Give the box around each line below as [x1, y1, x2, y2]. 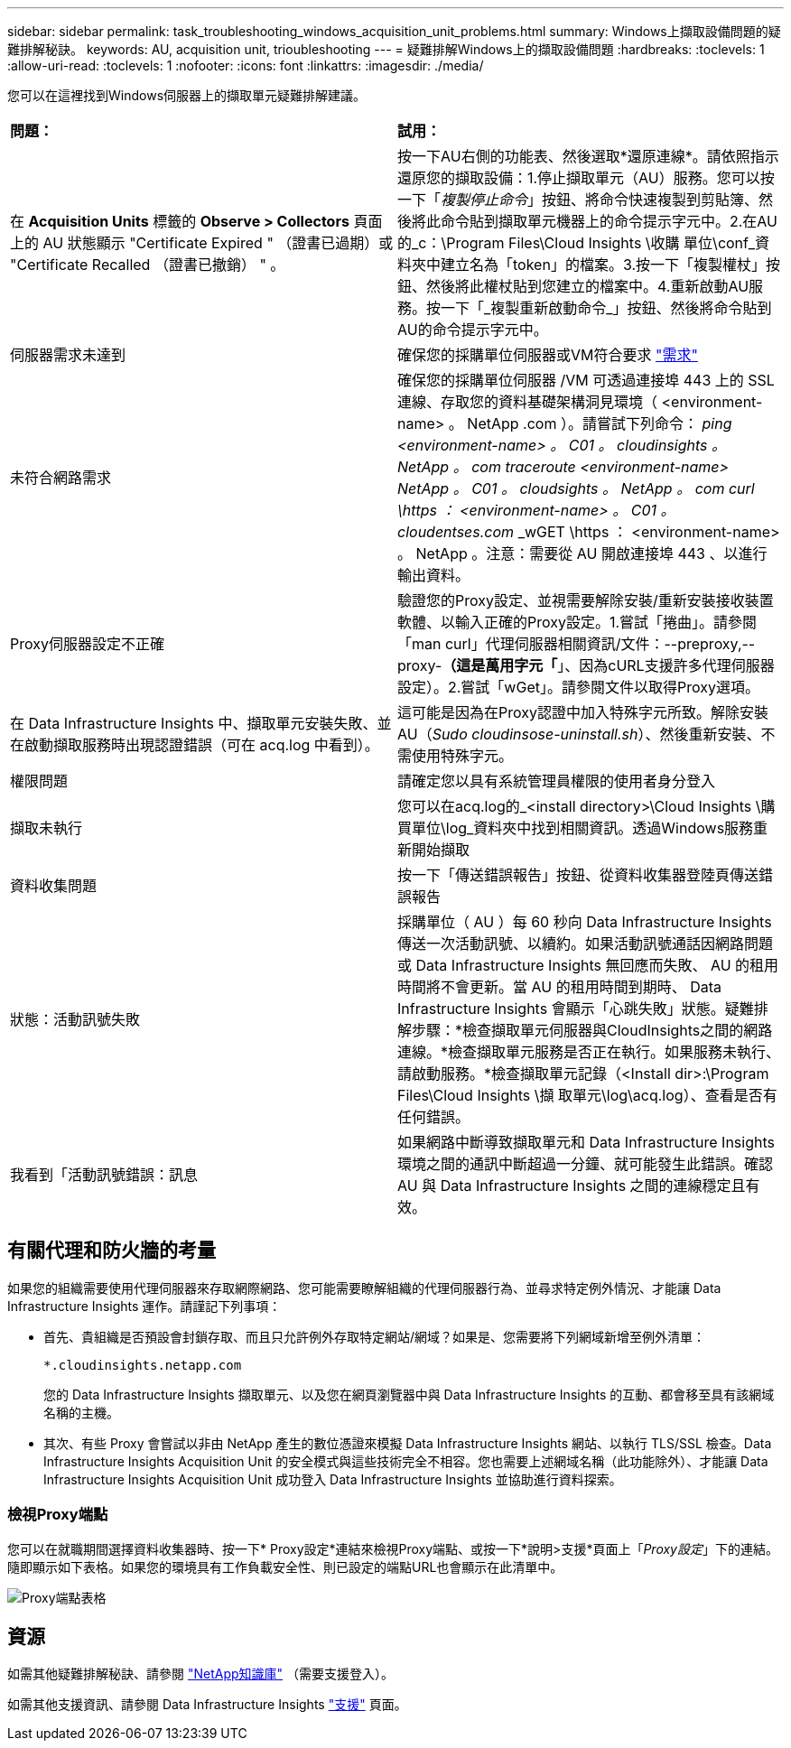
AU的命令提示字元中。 [397, 321, 548, 339]
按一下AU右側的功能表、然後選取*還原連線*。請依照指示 [397, 147, 779, 165]
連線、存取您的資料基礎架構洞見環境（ [397, 393, 658, 411]
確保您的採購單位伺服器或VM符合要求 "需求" [397, 346, 698, 364]
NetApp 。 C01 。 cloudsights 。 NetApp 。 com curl [397, 479, 755, 497]
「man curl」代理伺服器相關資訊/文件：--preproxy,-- [397, 635, 756, 653]
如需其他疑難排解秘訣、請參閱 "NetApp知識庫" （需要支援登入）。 [7, 1666, 395, 1682]
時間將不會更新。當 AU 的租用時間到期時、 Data [397, 978, 721, 996]
